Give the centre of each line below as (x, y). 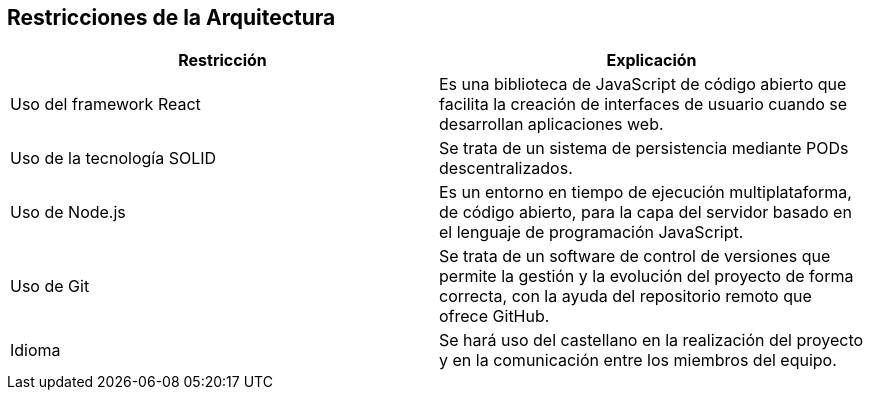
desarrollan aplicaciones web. (551, 124)
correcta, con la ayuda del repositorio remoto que (625, 296)
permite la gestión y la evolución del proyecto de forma (646, 276)
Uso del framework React (105, 104)
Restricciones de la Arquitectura (171, 17)
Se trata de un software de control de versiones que (635, 256)
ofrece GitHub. (494, 316)
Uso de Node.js (68, 212)
